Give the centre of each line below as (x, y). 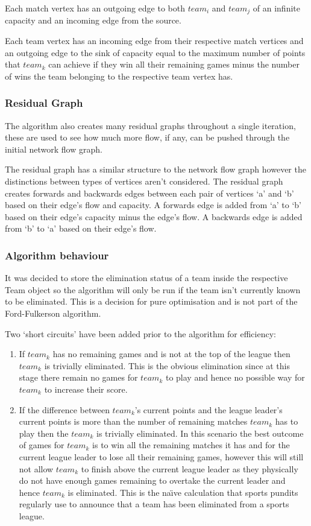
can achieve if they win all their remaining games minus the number (174, 64)
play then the (44, 433)
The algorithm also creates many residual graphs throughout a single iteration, (150, 125)
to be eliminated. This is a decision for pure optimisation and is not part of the (151, 301)
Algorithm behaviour (57, 255)
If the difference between (64, 409)
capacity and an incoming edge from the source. (93, 20)
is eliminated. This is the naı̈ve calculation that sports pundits (183, 492)
